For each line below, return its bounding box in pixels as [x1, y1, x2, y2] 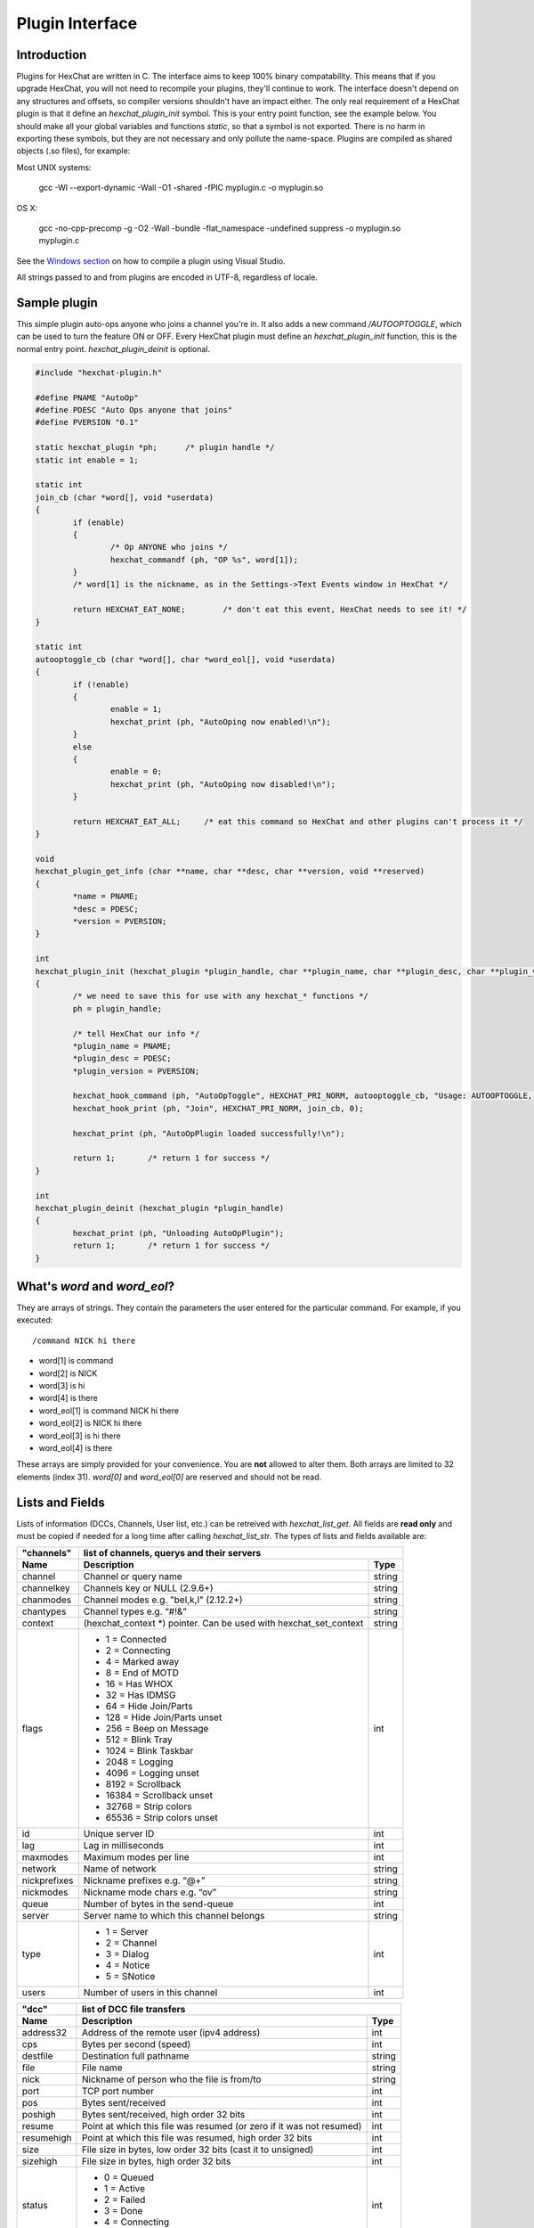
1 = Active [103, 2183, 146, 2195]
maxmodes [21, 1851, 69, 1863]
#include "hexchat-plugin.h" [35, 367, 163, 378]
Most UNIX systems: [16, 161, 93, 173]
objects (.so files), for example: [16, 145, 131, 156]
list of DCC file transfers [81, 2003, 186, 2016]
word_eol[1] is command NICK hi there [38, 1405, 180, 1416]
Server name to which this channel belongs [83, 1910, 265, 1922]
